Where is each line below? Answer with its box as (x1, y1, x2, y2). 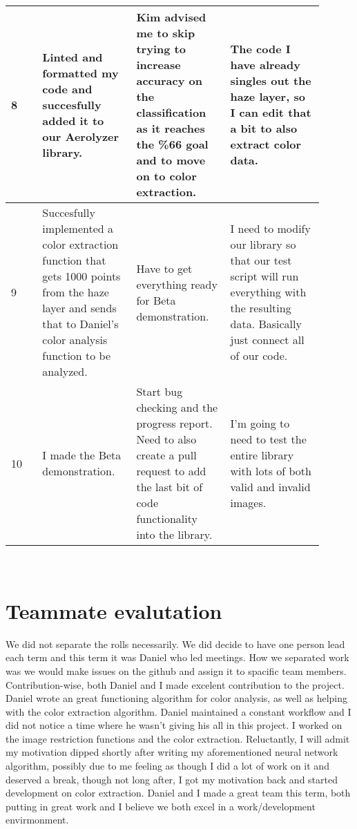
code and (42, 80, 93, 97)
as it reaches (136, 120, 205, 136)
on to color (136, 168, 197, 184)
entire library (230, 447, 294, 463)
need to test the (230, 431, 307, 447)
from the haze (42, 284, 109, 300)
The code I (230, 41, 291, 57)
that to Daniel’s (42, 316, 119, 332)
